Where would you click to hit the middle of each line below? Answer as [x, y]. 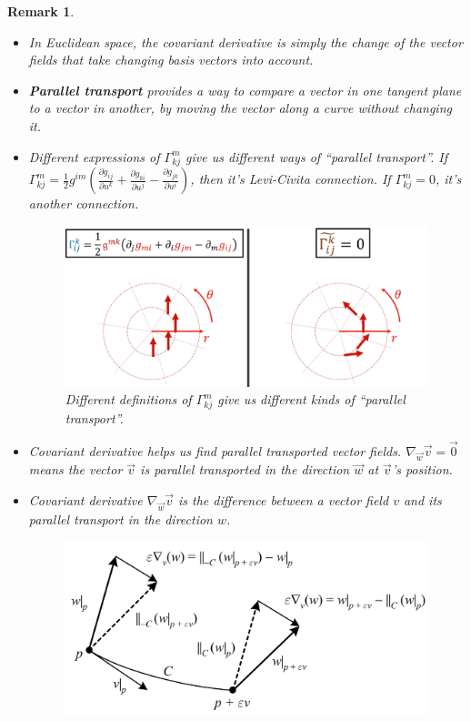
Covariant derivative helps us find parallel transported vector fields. [215, 450]
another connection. [84, 203]
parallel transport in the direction [120, 519]
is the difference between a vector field [283, 500]
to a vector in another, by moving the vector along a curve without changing [240, 108]
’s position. [422, 469]
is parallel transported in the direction [245, 469]
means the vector [75, 469]
